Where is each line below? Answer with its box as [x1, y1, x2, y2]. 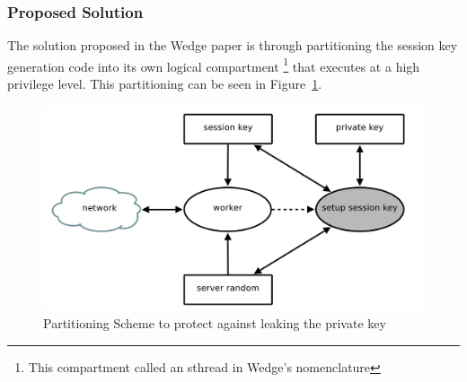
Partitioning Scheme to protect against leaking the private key [43, 314, 386, 333]
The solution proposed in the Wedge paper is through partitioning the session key [7, 36, 458, 55]
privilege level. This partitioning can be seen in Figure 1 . [7, 74, 322, 93]
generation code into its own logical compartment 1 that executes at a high [7, 54, 420, 75]
